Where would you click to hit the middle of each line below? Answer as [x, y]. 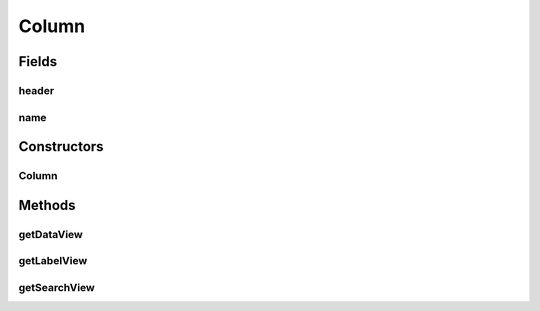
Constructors [61, 146]
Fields [38, 61]
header [36, 90]
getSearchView [56, 287]
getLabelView [53, 261]
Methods [47, 205]
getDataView [51, 234]
